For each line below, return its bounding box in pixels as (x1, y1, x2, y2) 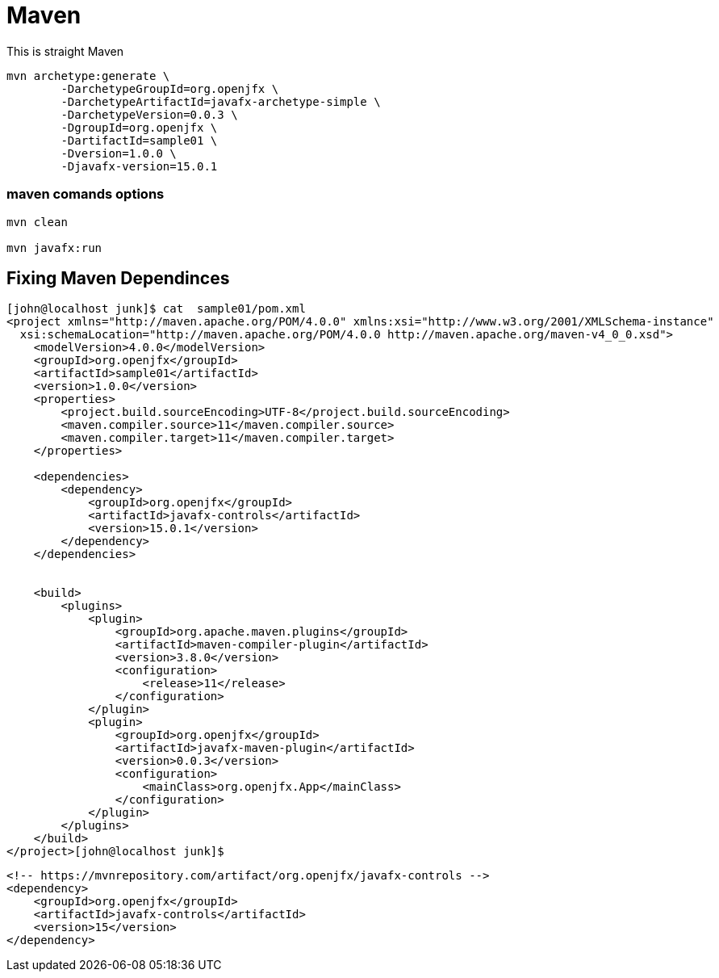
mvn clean (6, 215, 68, 229)
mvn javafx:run (6, 241, 102, 254)
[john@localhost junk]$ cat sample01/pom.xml (6, 302, 306, 316)
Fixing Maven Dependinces (6, 267, 230, 288)
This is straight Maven (6, 44, 123, 58)
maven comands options (6, 186, 165, 203)
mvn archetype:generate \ (6, 69, 170, 82)
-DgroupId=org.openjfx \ (61, 120, 218, 134)
